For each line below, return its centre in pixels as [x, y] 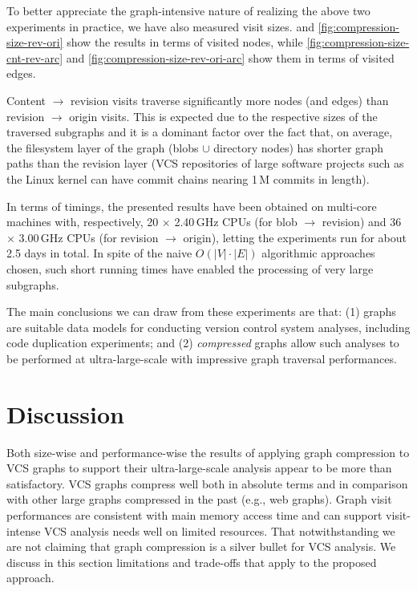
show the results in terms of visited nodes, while [185, 42]
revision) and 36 [362, 222]
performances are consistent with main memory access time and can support [194, 514]
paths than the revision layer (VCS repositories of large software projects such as [205, 163]
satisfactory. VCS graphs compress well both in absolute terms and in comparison [207, 483]
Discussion [65, 413]
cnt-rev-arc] [35, 57]
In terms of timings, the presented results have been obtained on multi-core [192, 206]
